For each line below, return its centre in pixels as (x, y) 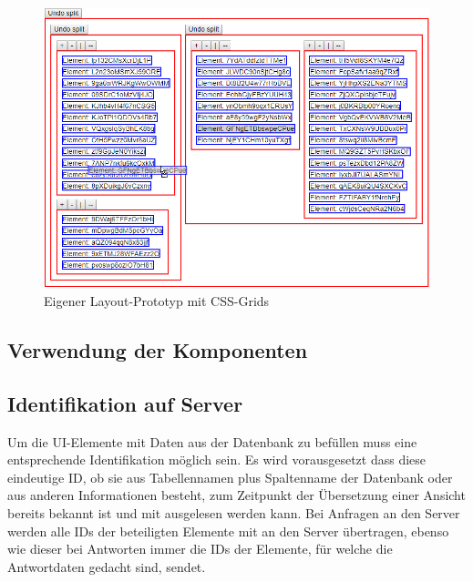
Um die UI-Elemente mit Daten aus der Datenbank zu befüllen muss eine (212, 441)
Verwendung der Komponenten (158, 349)
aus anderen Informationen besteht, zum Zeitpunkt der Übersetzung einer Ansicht (236, 495)
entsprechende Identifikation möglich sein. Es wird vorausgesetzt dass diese (217, 459)
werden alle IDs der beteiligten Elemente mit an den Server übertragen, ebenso (228, 531)
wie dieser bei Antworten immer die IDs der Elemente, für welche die (200, 549)
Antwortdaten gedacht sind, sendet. (107, 566)
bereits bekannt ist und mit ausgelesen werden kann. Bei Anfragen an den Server (234, 512)
